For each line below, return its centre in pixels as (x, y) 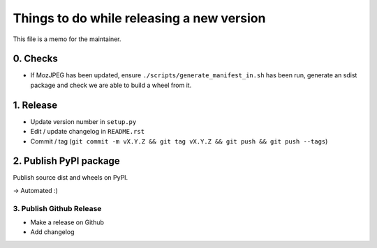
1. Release (35, 105)
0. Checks (36, 59)
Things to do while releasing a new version (139, 18)
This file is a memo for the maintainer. (67, 39)
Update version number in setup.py (83, 121)
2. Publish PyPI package (66, 161)
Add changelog (52, 232)
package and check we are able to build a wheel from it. (111, 85)
